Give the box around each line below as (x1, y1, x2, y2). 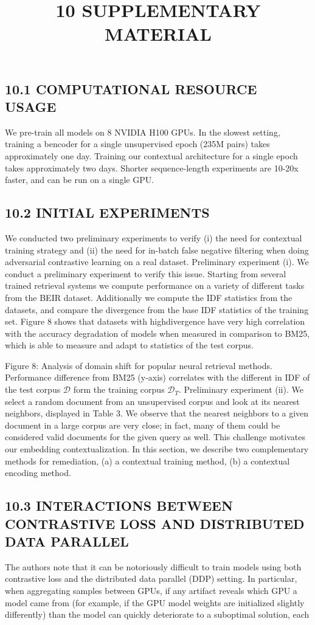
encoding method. (5, 466, 71, 479)
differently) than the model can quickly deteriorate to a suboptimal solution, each (5, 608, 310, 621)
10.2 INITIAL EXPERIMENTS (5, 203, 210, 222)
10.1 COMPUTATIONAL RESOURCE (5, 79, 257, 98)
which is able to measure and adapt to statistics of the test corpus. (5, 339, 254, 351)
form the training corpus (73, 383, 165, 396)
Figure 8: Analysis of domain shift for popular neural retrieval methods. (5, 359, 272, 371)
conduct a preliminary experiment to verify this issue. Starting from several (5, 267, 286, 280)
